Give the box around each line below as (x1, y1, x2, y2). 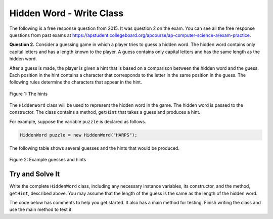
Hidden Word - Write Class (9, 8, 124, 19)
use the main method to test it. (9, 206, 73, 212)
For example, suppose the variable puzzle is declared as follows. (9, 118, 147, 124)
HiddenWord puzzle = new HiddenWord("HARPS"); (20, 132, 138, 138)
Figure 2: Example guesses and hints (9, 157, 86, 163)
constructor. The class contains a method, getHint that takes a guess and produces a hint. (9, 109, 201, 115)
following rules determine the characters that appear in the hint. (9, 79, 143, 85)
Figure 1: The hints (9, 91, 48, 97)
